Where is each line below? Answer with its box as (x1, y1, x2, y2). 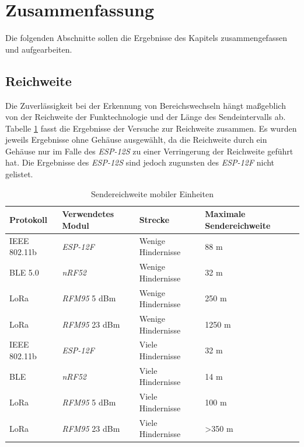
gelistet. (5, 168, 33, 180)
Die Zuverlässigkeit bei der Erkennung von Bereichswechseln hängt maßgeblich (5, 99, 286, 111)
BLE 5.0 (9, 266, 39, 278)
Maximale (205, 208, 246, 220)
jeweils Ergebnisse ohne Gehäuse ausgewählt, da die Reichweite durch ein (5, 133, 267, 146)
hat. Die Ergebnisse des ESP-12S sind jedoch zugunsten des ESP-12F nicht (5, 156, 275, 169)
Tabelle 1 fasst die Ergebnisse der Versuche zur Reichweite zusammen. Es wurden (5, 122, 297, 134)
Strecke (139, 214, 170, 226)
